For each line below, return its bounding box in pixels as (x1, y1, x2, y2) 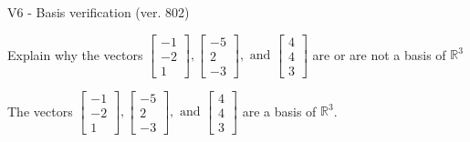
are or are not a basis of (312, 45, 446, 64)
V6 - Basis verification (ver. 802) (7, 3, 190, 21)
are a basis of (242, 101, 317, 120)
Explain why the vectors (7, 45, 143, 64)
